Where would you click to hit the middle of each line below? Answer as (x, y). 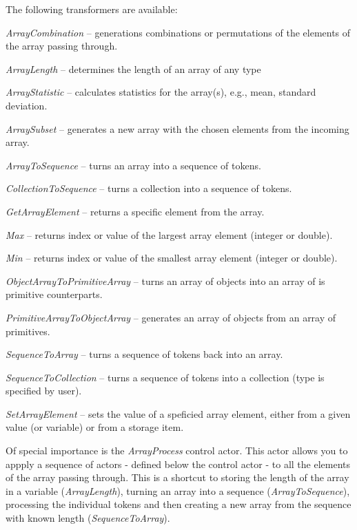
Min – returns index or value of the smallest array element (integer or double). (172, 258)
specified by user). (44, 391)
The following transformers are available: (92, 9)
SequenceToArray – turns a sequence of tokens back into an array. (144, 354)
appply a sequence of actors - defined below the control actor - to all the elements (178, 464)
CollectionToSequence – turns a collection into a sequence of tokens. (149, 188)
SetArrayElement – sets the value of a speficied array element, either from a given (178, 413)
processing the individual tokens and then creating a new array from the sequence (178, 504)
